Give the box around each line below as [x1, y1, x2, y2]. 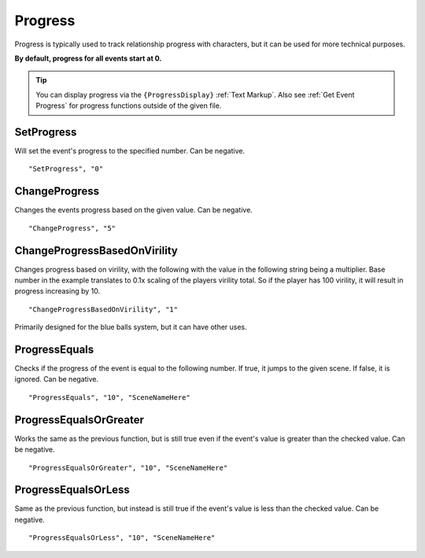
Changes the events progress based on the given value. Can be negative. [14, 205, 253, 215]
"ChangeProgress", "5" [28, 224, 116, 232]
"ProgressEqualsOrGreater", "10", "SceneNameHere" [28, 463, 228, 472]
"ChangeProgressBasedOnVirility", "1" [28, 305, 179, 314]
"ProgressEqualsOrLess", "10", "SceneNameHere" [28, 534, 216, 542]
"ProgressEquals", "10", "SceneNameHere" [28, 393, 190, 401]
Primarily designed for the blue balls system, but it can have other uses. [14, 323, 247, 332]
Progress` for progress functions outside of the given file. [35, 101, 222, 110]
